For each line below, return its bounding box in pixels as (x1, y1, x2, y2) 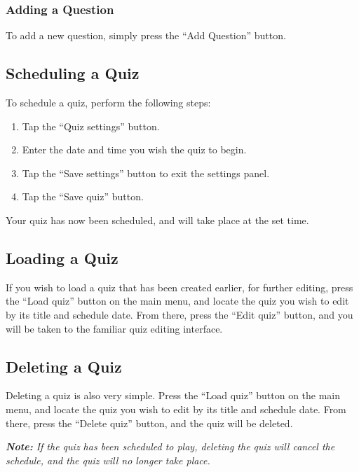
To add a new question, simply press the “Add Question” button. (6, 28, 286, 43)
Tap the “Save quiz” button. (22, 189, 144, 204)
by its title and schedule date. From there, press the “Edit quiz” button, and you (6, 307, 353, 321)
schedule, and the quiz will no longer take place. (6, 452, 210, 467)
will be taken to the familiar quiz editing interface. (6, 321, 223, 335)
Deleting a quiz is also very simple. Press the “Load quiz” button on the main (6, 388, 341, 403)
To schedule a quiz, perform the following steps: (6, 95, 211, 110)
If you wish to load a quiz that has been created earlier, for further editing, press (6, 279, 353, 294)
